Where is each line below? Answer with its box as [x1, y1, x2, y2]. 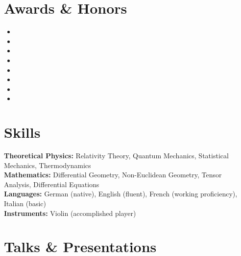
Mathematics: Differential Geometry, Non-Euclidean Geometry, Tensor [4, 170, 222, 180]
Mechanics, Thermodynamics [4, 160, 91, 170]
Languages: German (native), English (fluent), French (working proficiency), [4, 189, 238, 199]
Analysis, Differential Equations [4, 179, 99, 189]
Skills [4, 122, 41, 142]
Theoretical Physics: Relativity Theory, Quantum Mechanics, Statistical [4, 150, 229, 160]
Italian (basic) [4, 198, 47, 208]
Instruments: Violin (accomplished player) [4, 208, 136, 218]
